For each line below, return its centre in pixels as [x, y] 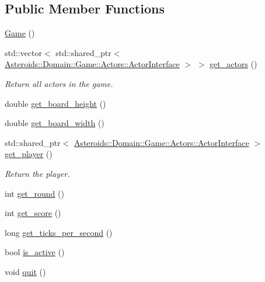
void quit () [25, 271]
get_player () [29, 154]
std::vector [23, 52]
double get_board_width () [55, 123]
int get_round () [34, 193]
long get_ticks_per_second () [59, 232]
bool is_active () [35, 252]
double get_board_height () [55, 103]
